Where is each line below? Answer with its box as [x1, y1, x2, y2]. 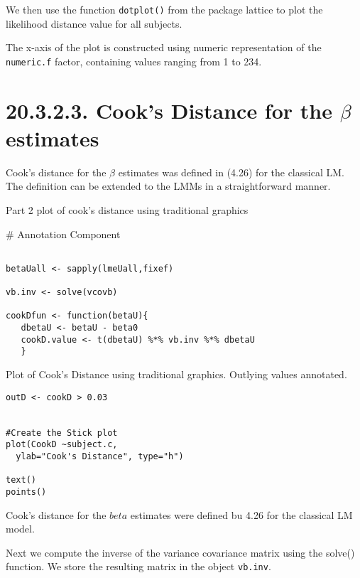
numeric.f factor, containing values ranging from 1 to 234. [6, 53, 262, 68]
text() [6, 475, 36, 486]
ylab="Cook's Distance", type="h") [16, 451, 184, 461]
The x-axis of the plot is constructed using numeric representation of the [6, 40, 322, 55]
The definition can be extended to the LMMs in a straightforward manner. [6, 178, 331, 193]
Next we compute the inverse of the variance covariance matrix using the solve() [6, 545, 355, 560]
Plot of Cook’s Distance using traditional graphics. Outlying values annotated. [6, 367, 347, 382]
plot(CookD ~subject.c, [6, 439, 118, 450]
